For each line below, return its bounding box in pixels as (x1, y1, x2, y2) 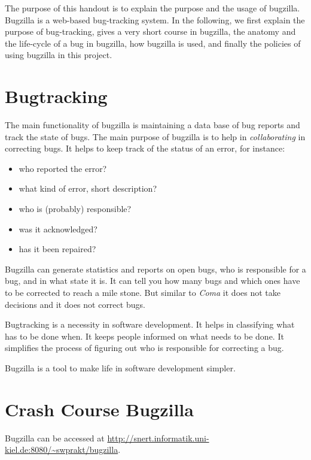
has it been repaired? (19, 243, 96, 255)
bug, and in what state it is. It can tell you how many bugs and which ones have (5, 274, 300, 287)
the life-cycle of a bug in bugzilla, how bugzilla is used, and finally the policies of (5, 37, 301, 49)
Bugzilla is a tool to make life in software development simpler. (5, 362, 236, 374)
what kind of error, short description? (19, 182, 157, 195)
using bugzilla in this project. (5, 49, 112, 61)
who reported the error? (19, 162, 107, 174)
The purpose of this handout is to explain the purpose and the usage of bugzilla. (5, 2, 300, 14)
